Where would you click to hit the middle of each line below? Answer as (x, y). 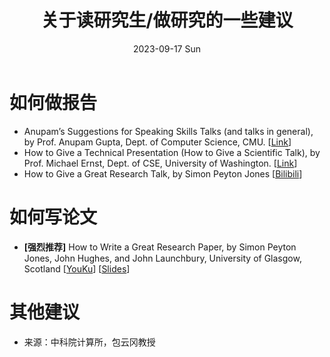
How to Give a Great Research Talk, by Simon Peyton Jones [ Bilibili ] (163, 173)
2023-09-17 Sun (167, 48)
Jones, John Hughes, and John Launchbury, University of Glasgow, (162, 258)
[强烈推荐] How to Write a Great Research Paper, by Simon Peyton (160, 247)
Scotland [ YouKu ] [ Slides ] (77, 268)
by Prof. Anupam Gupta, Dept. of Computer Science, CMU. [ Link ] (157, 142)
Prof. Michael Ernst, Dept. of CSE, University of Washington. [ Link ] (160, 163)
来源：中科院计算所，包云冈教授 (89, 342)
